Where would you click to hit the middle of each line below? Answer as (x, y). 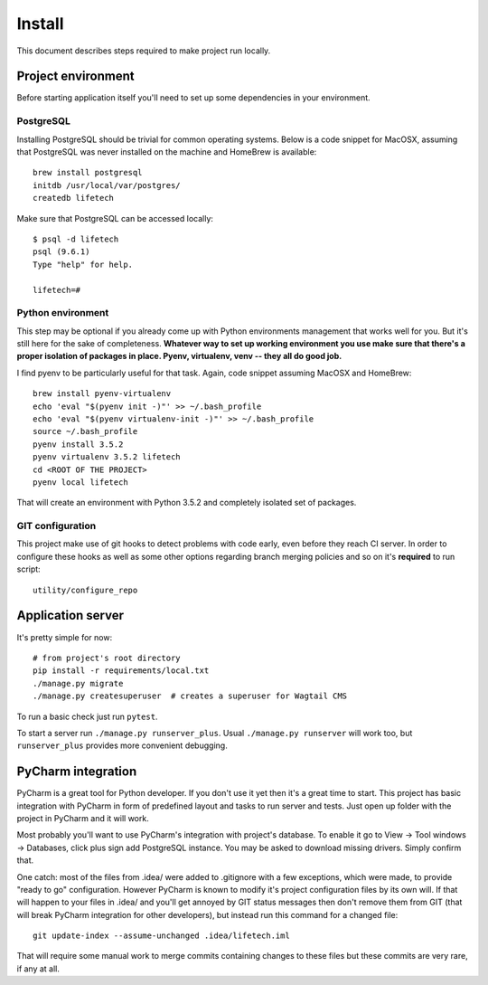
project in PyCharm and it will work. (83, 818)
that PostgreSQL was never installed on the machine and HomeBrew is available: (167, 152)
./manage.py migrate (78, 683)
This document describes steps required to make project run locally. (144, 51)
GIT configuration (56, 526)
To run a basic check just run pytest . (87, 716)
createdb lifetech (74, 198)
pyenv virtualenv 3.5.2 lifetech (107, 457)
